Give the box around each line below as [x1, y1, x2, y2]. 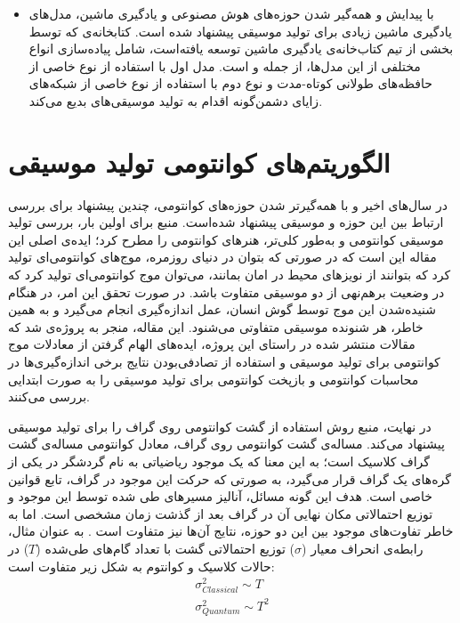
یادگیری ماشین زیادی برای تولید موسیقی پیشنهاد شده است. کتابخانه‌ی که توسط [28, 21, 452, 40]
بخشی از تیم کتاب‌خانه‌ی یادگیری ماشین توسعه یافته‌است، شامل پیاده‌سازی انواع [28, 39, 454, 58]
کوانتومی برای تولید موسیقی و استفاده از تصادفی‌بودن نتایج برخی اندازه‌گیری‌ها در [8, 352, 440, 371]
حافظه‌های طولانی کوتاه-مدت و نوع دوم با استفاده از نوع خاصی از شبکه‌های [28, 74, 432, 93]
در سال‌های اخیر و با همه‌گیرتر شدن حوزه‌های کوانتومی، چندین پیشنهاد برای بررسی [8, 195, 448, 214]
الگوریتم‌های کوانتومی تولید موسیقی [8, 143, 391, 180]
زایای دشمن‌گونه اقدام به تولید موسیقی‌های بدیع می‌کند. [28, 91, 323, 109]
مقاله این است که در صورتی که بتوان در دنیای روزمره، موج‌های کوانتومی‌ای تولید [8, 247, 437, 266]
